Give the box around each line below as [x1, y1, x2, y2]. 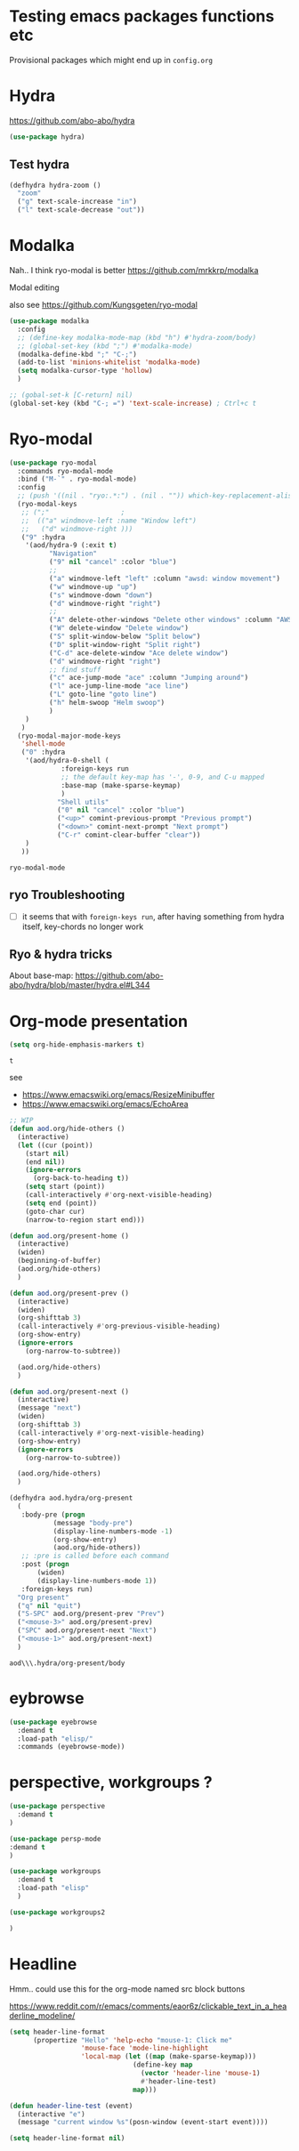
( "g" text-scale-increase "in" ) [17, 198, 138, 206]
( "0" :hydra [20, 748, 66, 757]
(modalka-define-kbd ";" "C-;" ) [17, 350, 138, 359]
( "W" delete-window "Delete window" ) [48, 624, 190, 633]
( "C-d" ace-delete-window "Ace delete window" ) [48, 648, 229, 658]
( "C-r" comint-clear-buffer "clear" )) [56, 830, 201, 840]
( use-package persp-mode [9, 1834, 101, 1843]
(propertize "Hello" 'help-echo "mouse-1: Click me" [32, 2035, 233, 2044]
